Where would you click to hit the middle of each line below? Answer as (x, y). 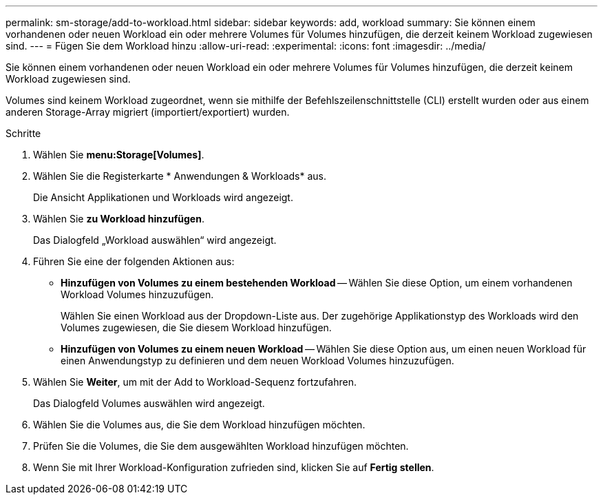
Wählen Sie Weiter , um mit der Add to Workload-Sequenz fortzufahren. (195, 382)
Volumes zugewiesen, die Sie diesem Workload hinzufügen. (196, 327)
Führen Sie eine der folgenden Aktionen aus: (134, 261)
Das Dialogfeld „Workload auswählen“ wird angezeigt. (155, 240)
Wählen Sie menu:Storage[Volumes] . (119, 155)
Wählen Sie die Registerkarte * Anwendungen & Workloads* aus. (180, 176)
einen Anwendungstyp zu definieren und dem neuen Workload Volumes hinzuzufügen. (257, 361)
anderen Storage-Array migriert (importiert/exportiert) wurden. (148, 112)
